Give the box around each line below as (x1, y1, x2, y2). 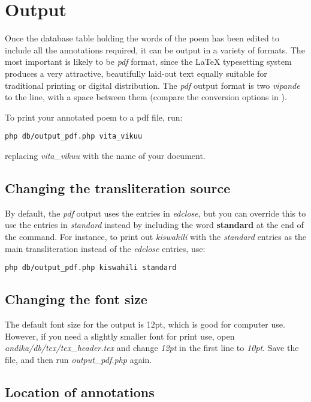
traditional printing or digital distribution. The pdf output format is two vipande (5, 79, 300, 91)
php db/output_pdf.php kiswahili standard (5, 263, 177, 272)
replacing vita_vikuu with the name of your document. (5, 149, 206, 161)
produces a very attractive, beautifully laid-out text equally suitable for (5, 67, 267, 79)
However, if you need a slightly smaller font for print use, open (5, 329, 235, 342)
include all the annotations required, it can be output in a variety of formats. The (5, 43, 305, 56)
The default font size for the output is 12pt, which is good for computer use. (5, 317, 285, 330)
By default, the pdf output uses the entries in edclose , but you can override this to (5, 206, 306, 219)
